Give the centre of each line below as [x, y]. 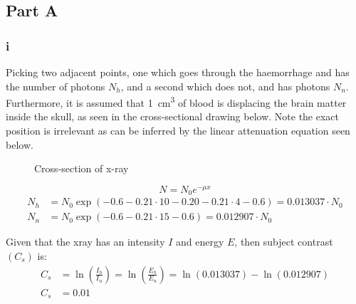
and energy [200, 242]
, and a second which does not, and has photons [225, 86]
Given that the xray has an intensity [85, 242]
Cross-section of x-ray [82, 168]
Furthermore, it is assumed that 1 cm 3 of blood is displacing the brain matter [176, 101]
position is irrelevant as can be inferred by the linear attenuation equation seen [178, 131]
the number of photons [56, 86]
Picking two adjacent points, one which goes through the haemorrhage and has [178, 72]
